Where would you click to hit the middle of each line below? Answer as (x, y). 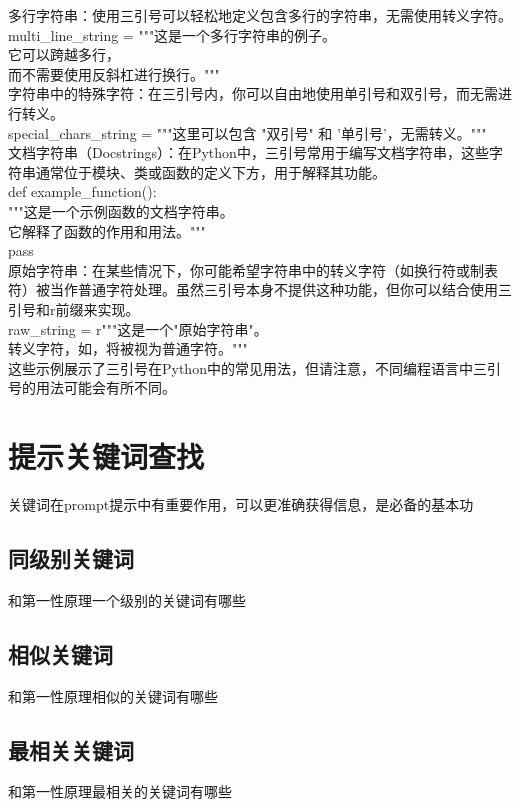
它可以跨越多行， (64, 54)
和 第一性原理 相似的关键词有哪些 (113, 695)
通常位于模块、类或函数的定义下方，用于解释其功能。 (210, 171)
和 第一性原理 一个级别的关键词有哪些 (127, 599)
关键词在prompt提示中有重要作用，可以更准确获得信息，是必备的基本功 (241, 504)
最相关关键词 (71, 749)
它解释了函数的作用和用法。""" (107, 230)
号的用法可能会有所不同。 (92, 387)
